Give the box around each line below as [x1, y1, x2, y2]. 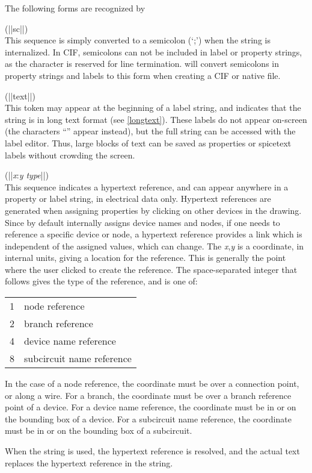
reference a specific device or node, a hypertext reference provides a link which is [5, 228, 302, 240]
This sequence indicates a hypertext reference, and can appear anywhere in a [5, 180, 289, 193]
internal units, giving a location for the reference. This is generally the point [5, 251, 286, 264]
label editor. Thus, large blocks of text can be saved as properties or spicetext [5, 136, 292, 149]
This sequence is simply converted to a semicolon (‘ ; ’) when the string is [5, 34, 271, 46]
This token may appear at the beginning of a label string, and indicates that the [5, 101, 301, 114]
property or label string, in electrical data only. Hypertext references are [5, 192, 271, 205]
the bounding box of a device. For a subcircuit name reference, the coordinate [5, 412, 292, 425]
